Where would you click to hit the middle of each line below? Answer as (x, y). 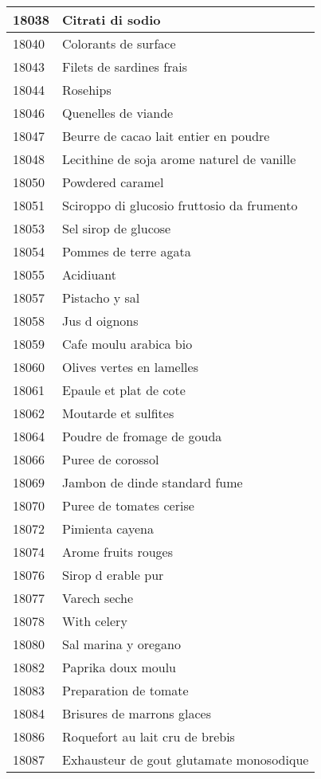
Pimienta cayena (108, 528)
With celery (95, 621)
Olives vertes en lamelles (130, 367)
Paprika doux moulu (119, 667)
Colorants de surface (119, 43)
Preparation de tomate (125, 690)
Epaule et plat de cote (124, 390)
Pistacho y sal (101, 298)
